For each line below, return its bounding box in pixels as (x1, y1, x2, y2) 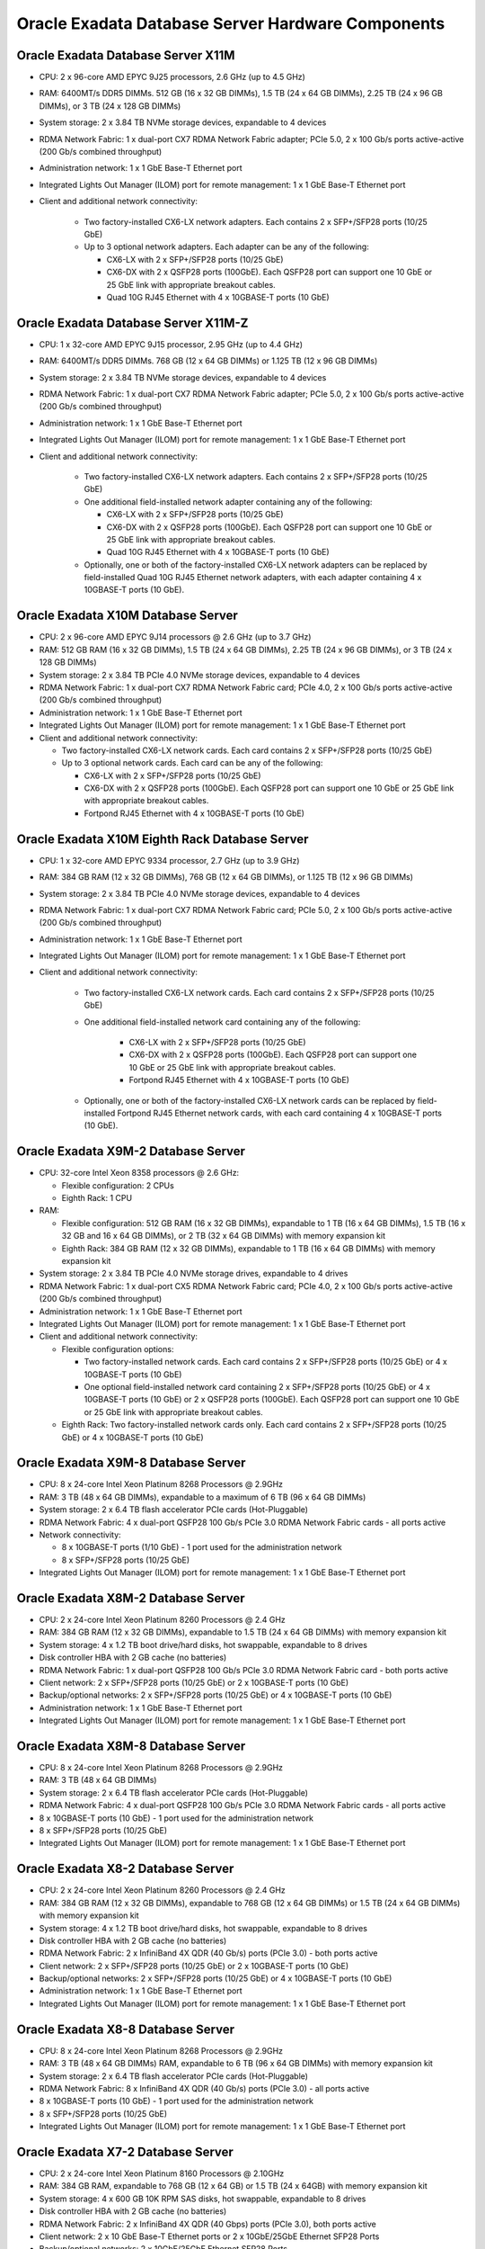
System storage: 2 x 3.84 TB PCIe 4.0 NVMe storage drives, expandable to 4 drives (39, 1268, 348, 1279)
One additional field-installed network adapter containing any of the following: (84, 496, 373, 507)
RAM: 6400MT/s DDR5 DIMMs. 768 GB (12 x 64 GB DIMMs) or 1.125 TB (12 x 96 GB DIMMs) (39, 355, 378, 366)
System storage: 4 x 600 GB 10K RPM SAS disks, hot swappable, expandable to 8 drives (39, 2193, 366, 2204)
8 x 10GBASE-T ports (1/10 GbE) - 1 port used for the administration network (61, 1542, 342, 1553)
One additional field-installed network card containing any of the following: (84, 1017, 361, 1027)
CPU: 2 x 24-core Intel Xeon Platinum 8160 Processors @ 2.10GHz (39, 2168, 285, 2179)
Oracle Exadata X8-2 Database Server (16, 1861, 234, 1877)
